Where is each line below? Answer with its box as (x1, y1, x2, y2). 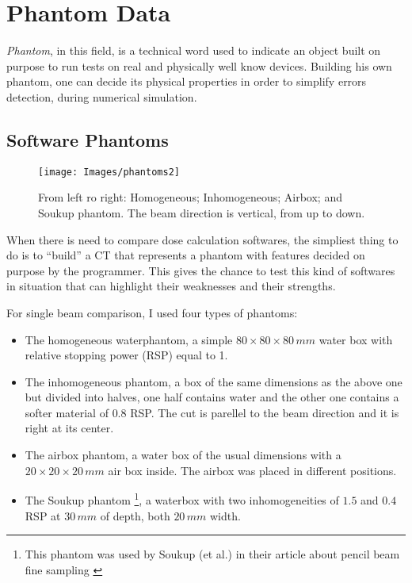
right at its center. (25, 420, 114, 436)
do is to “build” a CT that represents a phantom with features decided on (6, 247, 365, 263)
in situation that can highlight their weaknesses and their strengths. (6, 278, 336, 294)
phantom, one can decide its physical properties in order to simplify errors (6, 73, 367, 90)
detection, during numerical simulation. (6, 88, 197, 105)
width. (209, 507, 241, 524)
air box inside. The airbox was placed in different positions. (108, 462, 397, 478)
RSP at (25, 507, 61, 524)
